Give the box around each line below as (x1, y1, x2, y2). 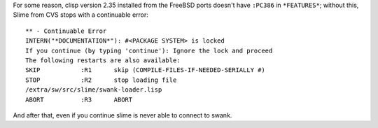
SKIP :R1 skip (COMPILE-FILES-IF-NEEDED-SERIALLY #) (25, 66, 265, 74)
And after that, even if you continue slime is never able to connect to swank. (13, 111, 232, 119)
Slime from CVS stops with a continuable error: (13, 10, 148, 19)
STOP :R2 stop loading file (25, 76, 177, 84)
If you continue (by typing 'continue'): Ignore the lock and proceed (25, 46, 273, 55)
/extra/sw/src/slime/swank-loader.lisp (25, 86, 162, 94)
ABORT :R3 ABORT (25, 95, 133, 104)
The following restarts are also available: (25, 56, 181, 64)
